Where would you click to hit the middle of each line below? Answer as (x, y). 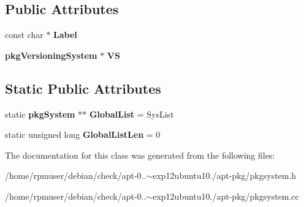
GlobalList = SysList (131, 114)
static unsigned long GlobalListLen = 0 (83, 134)
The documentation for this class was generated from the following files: (140, 155)
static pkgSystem (40, 114)
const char (24, 35)
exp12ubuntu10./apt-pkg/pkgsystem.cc (226, 196)
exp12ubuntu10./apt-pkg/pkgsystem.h (225, 175)
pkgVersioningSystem (51, 55)
